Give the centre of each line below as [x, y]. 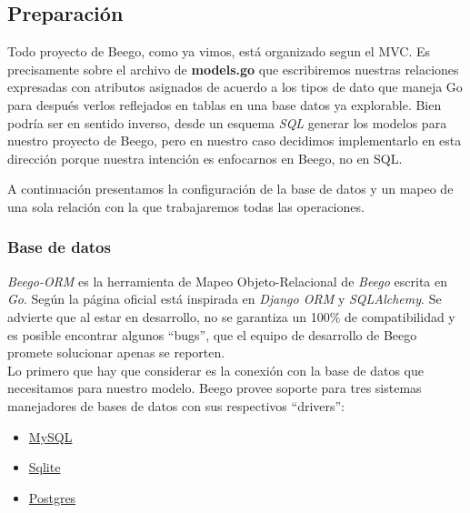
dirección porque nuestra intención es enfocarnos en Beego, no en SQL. [205, 158]
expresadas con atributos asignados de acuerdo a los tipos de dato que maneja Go [235, 87]
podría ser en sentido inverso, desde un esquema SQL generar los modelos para [227, 122]
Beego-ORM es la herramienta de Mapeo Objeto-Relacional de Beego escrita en [228, 281]
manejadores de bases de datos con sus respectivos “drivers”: [176, 405]
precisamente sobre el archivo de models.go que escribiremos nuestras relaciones [233, 69]
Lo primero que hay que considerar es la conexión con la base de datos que [215, 370]
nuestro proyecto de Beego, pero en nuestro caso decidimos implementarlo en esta [235, 141]
